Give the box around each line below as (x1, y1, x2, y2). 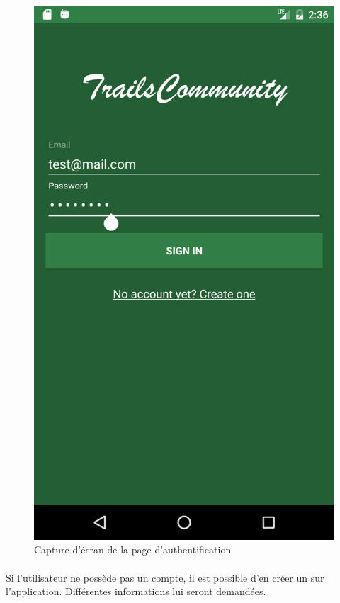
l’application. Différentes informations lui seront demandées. (6, 584, 266, 599)
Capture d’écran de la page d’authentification (34, 542, 232, 557)
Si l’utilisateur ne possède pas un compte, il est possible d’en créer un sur (6, 570, 324, 585)
